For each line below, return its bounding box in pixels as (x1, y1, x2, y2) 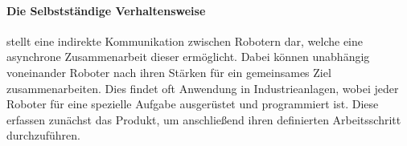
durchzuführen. (6, 127, 80, 144)
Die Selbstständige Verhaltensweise (6, 2, 206, 18)
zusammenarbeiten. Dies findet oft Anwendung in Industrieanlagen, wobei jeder (6, 79, 399, 96)
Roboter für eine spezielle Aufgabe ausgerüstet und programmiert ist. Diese (6, 95, 379, 112)
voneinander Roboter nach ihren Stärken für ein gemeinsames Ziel (6, 63, 331, 80)
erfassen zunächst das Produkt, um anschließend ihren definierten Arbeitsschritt (6, 111, 401, 128)
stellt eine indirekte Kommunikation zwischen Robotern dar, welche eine (6, 32, 364, 49)
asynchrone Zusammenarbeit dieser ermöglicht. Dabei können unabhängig (6, 48, 370, 65)
